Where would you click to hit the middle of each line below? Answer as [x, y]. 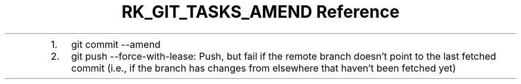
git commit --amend [116, 44]
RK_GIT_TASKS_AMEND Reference [260, 12]
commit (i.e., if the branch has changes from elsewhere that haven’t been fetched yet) [263, 68]
